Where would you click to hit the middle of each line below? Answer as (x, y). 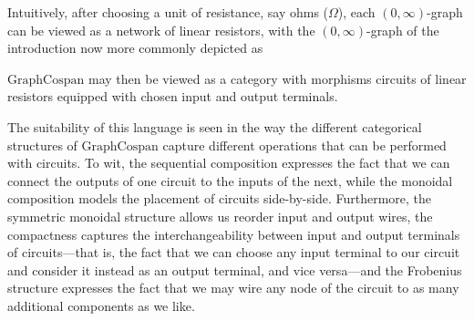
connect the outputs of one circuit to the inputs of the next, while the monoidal (230, 180)
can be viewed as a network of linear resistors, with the (161, 30)
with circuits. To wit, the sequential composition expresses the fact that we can (229, 163)
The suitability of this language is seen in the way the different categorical (215, 126)
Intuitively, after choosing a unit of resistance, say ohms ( (168, 12)
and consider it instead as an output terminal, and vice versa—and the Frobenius (235, 269)
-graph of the (402, 30)
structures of (42, 145)
